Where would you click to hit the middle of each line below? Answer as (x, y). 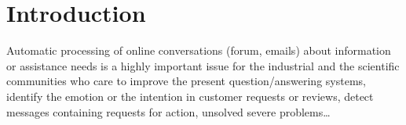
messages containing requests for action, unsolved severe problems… (168, 111)
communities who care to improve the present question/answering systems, (186, 81)
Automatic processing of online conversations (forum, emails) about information (199, 50)
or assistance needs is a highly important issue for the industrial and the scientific (203, 65)
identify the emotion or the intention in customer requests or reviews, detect (190, 96)
